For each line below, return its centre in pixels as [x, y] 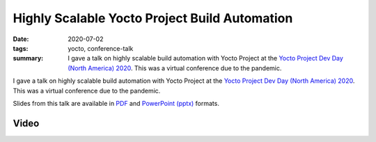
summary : [28, 58]
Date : [21, 39]
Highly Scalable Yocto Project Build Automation [153, 18]
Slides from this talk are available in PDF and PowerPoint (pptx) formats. [116, 103]
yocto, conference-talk [101, 48]
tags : [21, 48]
